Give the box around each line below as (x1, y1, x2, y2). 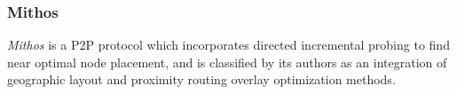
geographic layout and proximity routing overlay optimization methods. (7, 70, 396, 89)
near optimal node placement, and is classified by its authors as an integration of (7, 52, 447, 71)
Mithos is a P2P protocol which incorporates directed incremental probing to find (7, 35, 450, 54)
